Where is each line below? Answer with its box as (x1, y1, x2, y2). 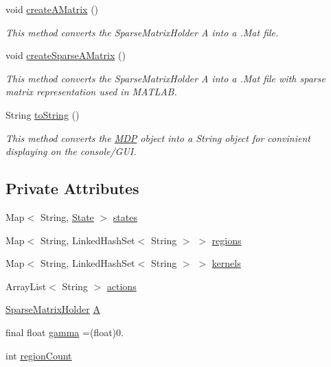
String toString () (5, 107, 80, 121)
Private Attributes (5, 178, 139, 199)
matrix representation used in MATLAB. (5, 84, 177, 99)
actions (106, 279, 137, 293)
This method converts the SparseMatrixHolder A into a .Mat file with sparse (5, 71, 326, 85)
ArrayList (5, 279, 47, 293)
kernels (212, 256, 241, 270)
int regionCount (5, 348, 72, 362)
